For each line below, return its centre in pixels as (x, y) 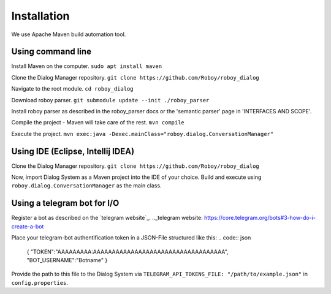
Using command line (51, 52)
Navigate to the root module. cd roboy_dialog (73, 89)
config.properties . (40, 282)
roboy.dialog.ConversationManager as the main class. (86, 186)
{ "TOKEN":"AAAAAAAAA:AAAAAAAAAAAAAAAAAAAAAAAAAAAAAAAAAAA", (128, 252)
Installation (40, 16)
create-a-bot (28, 226)
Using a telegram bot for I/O (65, 203)
